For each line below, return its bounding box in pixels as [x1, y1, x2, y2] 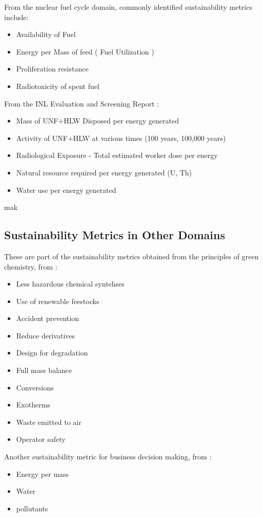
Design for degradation [16, 347, 88, 358]
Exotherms [16, 399, 50, 410]
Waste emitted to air [16, 416, 82, 427]
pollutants [16, 503, 48, 513]
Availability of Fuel [16, 29, 76, 40]
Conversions [16, 382, 54, 393]
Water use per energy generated [16, 184, 116, 195]
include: [4, 11, 29, 22]
